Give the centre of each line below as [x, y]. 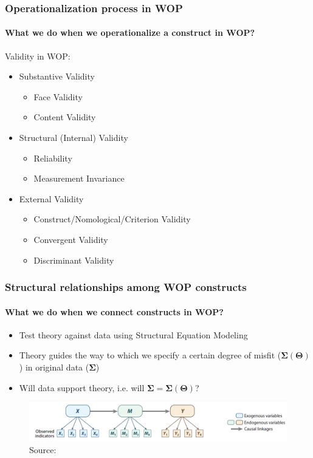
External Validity [51, 198]
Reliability [53, 158]
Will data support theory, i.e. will [82, 387]
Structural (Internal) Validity [74, 138]
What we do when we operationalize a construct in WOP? [130, 32]
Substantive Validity [57, 76]
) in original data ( [54, 367]
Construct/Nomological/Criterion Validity [112, 219]
